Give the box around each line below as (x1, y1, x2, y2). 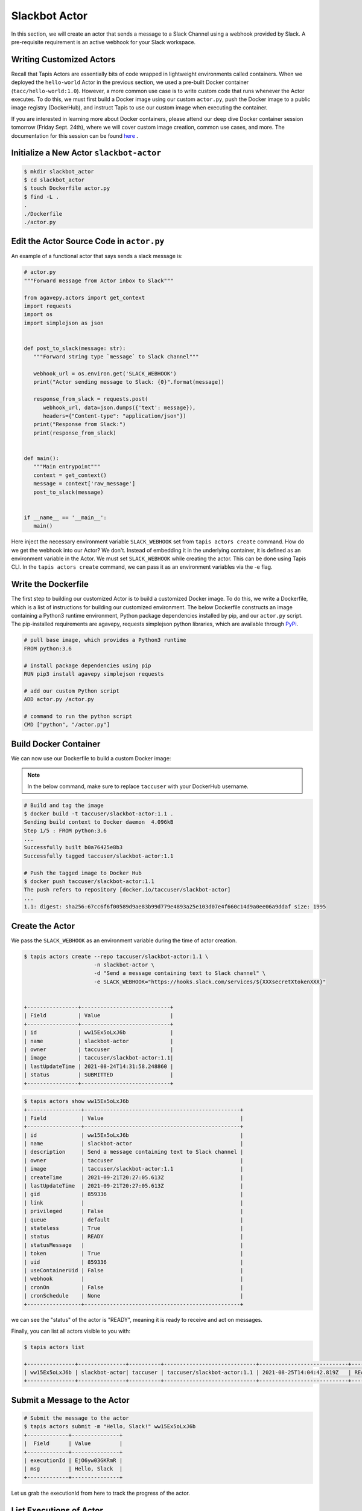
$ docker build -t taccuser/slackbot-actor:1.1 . (24, 810, 174, 817)
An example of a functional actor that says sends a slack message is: (11, 253, 183, 260)
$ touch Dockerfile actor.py (24, 185, 110, 192)
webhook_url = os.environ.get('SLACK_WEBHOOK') (33, 370, 177, 377)
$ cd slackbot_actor (24, 176, 84, 183)
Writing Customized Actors (11, 54, 116, 65)
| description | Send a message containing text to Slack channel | (24, 1148, 244, 1156)
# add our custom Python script (24, 687, 120, 694)
